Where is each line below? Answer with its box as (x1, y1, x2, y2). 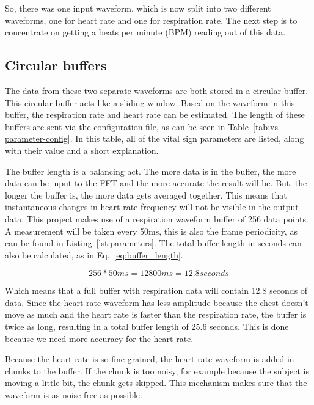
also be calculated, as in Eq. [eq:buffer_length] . (5, 248, 183, 261)
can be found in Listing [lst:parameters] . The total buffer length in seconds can (5, 236, 302, 249)
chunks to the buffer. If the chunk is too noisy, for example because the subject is (5, 364, 309, 377)
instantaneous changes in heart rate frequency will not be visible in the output (5, 200, 299, 213)
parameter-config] (5, 132, 70, 145)
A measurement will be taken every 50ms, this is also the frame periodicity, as (5, 224, 298, 237)
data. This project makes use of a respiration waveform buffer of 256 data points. (5, 212, 309, 225)
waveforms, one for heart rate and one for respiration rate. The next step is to (5, 13, 298, 26)
